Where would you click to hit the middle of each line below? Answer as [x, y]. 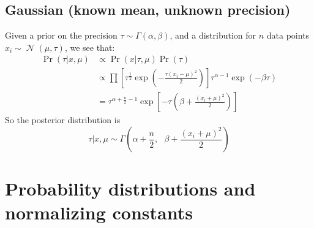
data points [288, 35]
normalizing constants [99, 212]
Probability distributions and [130, 188]
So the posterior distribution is [63, 120]
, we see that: [90, 47]
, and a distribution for [213, 35]
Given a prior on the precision [61, 35]
